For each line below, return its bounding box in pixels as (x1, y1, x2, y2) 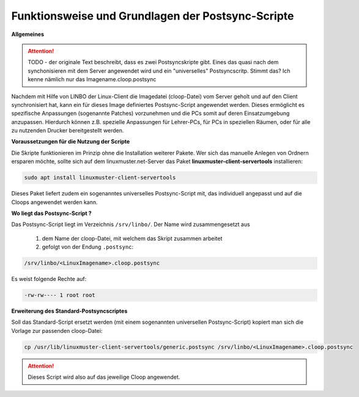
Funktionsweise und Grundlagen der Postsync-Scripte (11, 9, 294, 23)
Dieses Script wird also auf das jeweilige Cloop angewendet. (28, 373, 180, 381)
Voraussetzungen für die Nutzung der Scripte (11, 138, 130, 145)
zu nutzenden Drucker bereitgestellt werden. (11, 127, 124, 134)
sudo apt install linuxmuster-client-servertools (24, 174, 176, 181)
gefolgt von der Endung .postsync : (42, 243, 134, 250)
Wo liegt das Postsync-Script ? (11, 209, 92, 217)
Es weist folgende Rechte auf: (11, 275, 87, 283)
